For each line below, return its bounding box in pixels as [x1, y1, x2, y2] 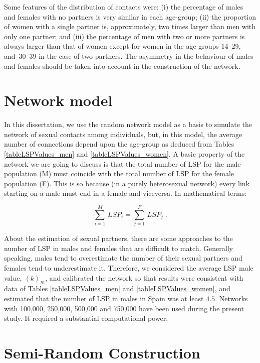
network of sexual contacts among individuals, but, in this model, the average [4, 129, 242, 139]
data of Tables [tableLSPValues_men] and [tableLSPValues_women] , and [4, 283, 230, 294]
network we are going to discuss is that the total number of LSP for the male [4, 158, 241, 169]
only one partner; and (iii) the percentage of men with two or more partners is [4, 31, 245, 41]
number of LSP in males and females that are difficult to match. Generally [4, 243, 233, 253]
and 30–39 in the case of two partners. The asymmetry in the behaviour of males [4, 50, 253, 61]
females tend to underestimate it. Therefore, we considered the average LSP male [4, 262, 253, 273]
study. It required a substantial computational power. [4, 313, 168, 323]
